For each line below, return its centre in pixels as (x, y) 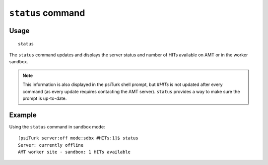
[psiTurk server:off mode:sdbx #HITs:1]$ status (78, 138)
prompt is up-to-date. (45, 98)
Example (23, 115)
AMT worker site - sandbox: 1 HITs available (74, 152)
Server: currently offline (51, 145)
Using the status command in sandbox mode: (57, 126)
